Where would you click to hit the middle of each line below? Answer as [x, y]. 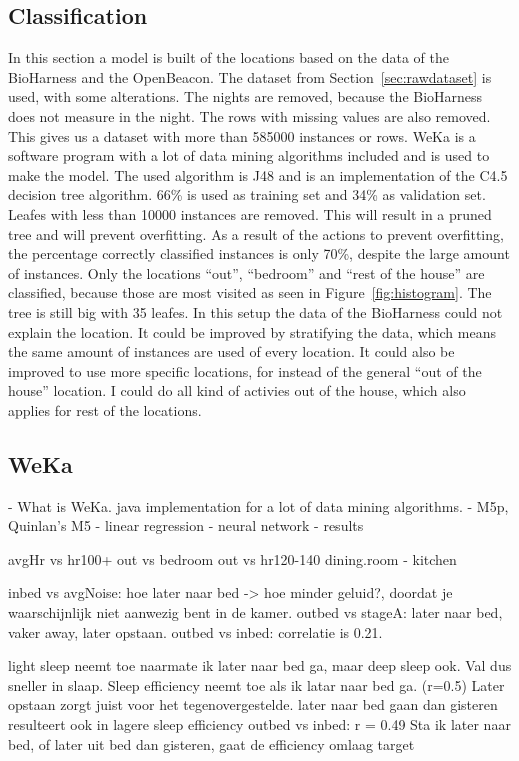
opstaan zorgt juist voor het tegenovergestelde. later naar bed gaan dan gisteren [253, 704]
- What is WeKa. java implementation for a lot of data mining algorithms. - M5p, [258, 505]
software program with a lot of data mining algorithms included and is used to [249, 155]
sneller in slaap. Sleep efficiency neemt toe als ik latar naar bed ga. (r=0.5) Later [256, 684]
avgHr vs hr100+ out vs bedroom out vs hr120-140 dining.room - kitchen [232, 558]
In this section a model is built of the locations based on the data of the [228, 57]
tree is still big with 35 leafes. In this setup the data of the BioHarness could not [255, 311]
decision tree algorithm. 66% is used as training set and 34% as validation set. [247, 194]
